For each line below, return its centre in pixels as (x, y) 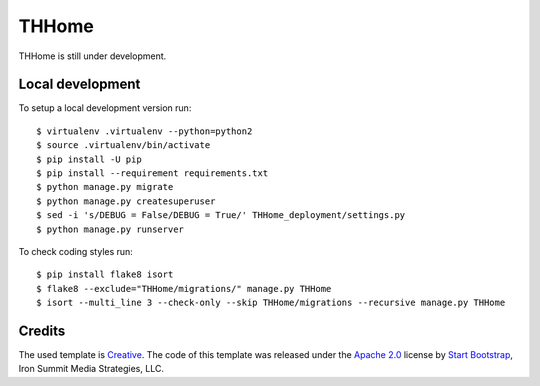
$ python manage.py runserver (110, 229)
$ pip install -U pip (89, 159)
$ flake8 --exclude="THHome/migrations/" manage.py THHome (184, 288)
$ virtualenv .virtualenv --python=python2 (144, 131)
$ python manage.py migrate (105, 187)
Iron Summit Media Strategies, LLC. (91, 369)
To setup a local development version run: (105, 108)
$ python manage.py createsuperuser (126, 201)
